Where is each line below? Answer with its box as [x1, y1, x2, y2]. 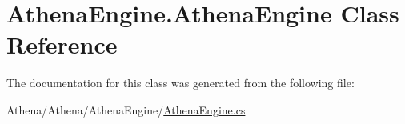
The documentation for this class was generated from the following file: [6, 74, 355, 91]
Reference [6, 28, 118, 61]
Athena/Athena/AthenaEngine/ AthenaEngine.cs [6, 101, 246, 118]
